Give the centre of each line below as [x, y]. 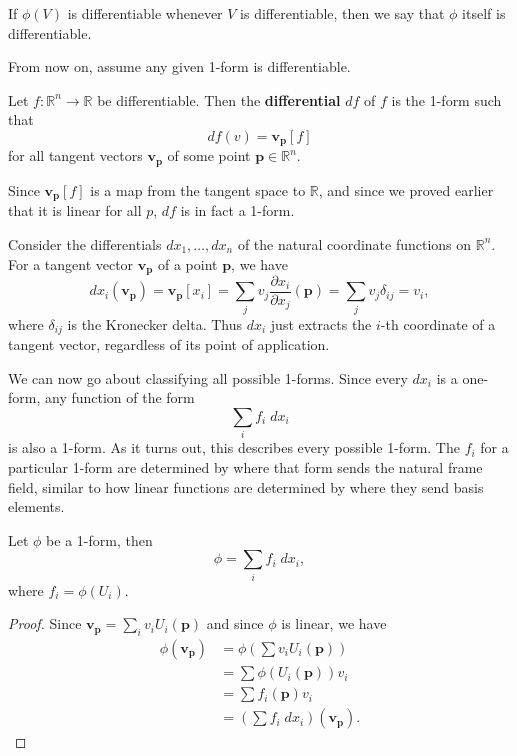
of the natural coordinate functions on [354, 243]
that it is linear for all [75, 210]
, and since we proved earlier [406, 189]
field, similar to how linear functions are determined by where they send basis [246, 486]
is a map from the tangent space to [198, 189]
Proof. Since [45, 623]
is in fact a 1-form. [237, 210]
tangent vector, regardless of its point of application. [169, 344]
